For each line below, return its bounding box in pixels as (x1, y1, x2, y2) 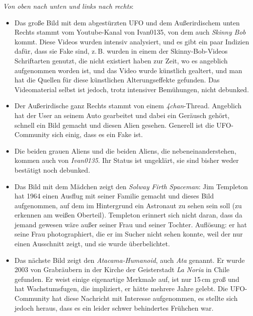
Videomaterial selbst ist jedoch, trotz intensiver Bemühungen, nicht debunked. (14, 84, 249, 94)
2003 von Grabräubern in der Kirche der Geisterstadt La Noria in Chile (14, 264, 230, 275)
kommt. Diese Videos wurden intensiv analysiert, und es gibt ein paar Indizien (14, 36, 249, 46)
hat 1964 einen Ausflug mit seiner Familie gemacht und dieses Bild (14, 191, 214, 201)
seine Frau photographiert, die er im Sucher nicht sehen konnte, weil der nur (14, 229, 243, 239)
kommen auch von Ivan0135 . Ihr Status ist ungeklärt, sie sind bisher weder (14, 155, 239, 165)
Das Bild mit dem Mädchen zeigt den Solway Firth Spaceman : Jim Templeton (14, 181, 248, 191)
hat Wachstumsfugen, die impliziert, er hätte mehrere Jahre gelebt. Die (14, 283, 228, 294)
